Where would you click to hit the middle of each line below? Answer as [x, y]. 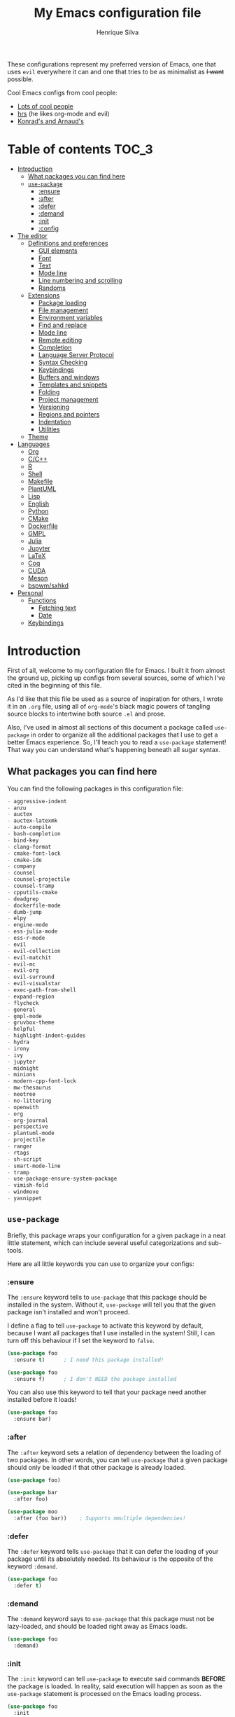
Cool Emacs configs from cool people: [62, 92]
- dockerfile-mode [34, 905]
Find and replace [63, 325]
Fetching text [57, 608]
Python [38, 511]
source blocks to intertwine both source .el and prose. [86, 714]
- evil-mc [22, 964]
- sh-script [24, 1159]
